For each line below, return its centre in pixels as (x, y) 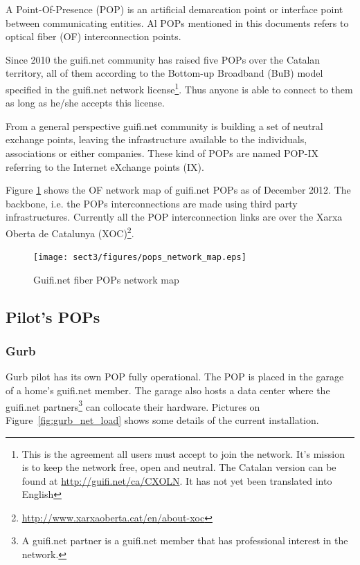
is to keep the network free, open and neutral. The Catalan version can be (179, 467)
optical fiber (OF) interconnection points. (93, 36)
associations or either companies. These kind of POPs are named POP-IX (162, 153)
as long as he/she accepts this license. (85, 103)
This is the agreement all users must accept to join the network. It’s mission (183, 453)
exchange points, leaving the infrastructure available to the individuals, (156, 139)
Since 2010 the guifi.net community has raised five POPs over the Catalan (163, 59)
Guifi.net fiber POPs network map (106, 279)
